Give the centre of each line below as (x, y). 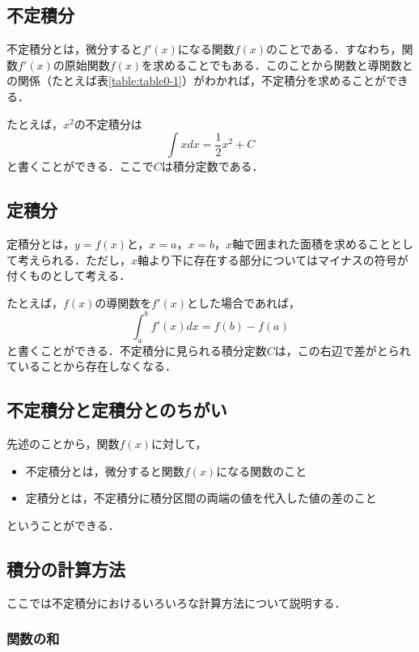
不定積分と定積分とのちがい (117, 410)
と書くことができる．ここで (80, 166)
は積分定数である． (212, 166)
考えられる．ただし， (74, 259)
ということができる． (63, 525)
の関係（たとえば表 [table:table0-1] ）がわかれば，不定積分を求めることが (197, 80)
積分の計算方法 (66, 568)
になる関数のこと (262, 470)
